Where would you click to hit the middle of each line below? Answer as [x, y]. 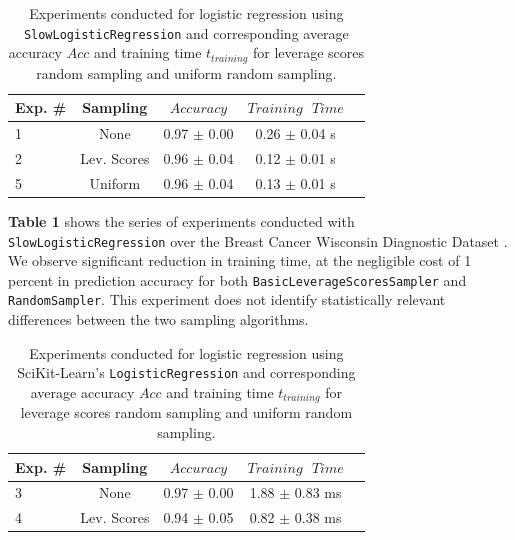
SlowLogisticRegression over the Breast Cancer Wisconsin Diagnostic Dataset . [258, 240]
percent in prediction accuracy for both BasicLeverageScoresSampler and [237, 279]
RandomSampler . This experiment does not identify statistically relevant [227, 299]
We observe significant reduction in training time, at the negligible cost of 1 [240, 260]
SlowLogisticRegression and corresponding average [186, 32]
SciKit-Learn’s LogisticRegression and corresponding [186, 372]
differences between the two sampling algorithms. [158, 319]
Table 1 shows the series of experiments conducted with [181, 220]
